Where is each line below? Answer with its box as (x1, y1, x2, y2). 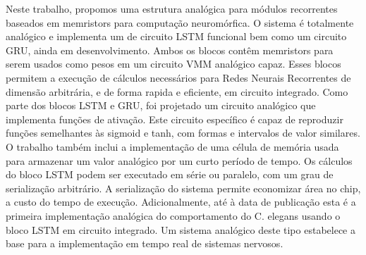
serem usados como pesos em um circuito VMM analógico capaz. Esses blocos (6, 56, 341, 71)
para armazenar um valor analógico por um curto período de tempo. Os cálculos (6, 153, 353, 168)
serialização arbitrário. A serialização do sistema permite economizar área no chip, (6, 180, 361, 195)
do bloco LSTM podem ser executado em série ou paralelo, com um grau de (6, 167, 334, 182)
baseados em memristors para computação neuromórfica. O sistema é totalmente (6, 15, 354, 30)
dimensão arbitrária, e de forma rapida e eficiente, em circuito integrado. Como (6, 84, 348, 99)
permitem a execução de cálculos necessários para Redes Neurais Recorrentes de (6, 70, 351, 85)
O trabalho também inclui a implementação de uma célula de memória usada (6, 139, 339, 154)
